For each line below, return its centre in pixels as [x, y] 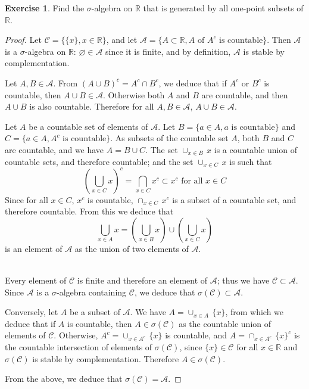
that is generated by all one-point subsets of [223, 8]
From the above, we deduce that [64, 379]
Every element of [36, 280]
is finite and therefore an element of [142, 280]
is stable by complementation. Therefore [106, 358]
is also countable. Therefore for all [92, 106]
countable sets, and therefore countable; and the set [99, 161]
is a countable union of [256, 149]
